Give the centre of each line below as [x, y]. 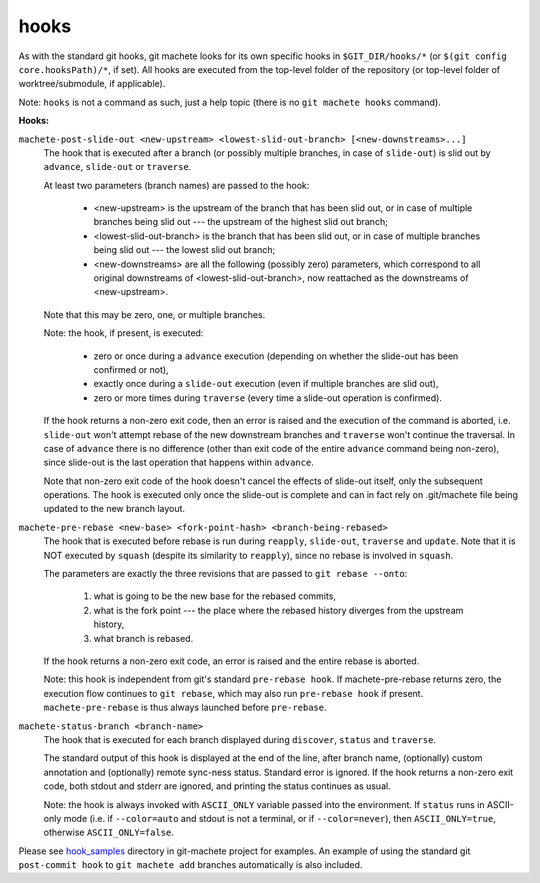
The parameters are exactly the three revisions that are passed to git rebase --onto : [225, 574]
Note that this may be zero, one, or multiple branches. [154, 314]
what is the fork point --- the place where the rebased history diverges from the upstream [278, 610]
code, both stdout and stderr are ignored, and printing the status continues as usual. [217, 786]
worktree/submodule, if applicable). [92, 84]
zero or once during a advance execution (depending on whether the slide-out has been [276, 356]
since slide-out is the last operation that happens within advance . [179, 462]
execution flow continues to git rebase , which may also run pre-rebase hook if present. [233, 693]
